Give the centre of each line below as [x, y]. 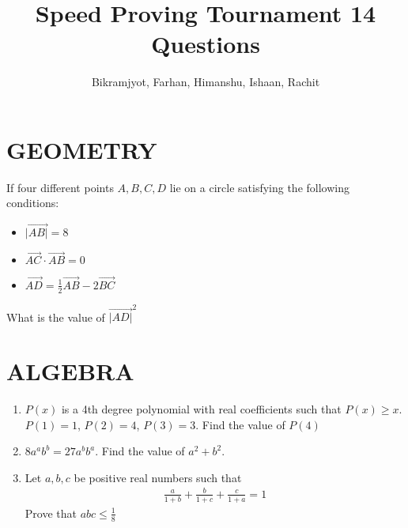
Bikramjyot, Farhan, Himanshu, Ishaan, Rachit [206, 82]
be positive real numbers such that [158, 477]
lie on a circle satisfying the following [259, 187]
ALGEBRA [70, 371]
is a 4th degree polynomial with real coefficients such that [201, 408]
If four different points [60, 187]
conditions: [33, 203]
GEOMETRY [82, 149]
